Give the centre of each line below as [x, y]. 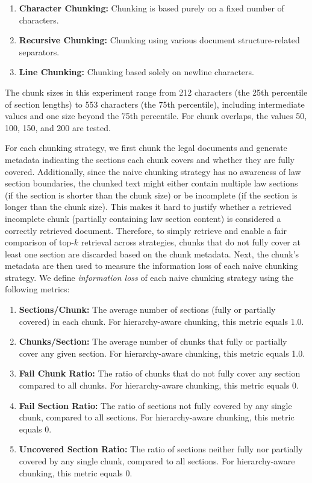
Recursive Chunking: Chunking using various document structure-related [159, 40]
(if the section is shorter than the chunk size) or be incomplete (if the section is [151, 195]
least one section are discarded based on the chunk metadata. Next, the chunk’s [152, 254]
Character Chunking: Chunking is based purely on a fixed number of [151, 8]
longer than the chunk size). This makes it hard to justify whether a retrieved [148, 207]
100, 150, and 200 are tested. [58, 127]
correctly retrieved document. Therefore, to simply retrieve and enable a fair [146, 230]
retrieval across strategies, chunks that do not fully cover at [191, 242]
